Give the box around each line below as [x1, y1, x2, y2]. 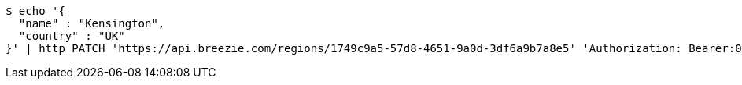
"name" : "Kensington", [18, 17, 165, 30]
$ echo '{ [6, 5, 65, 17]
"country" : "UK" [18, 30, 125, 42]
